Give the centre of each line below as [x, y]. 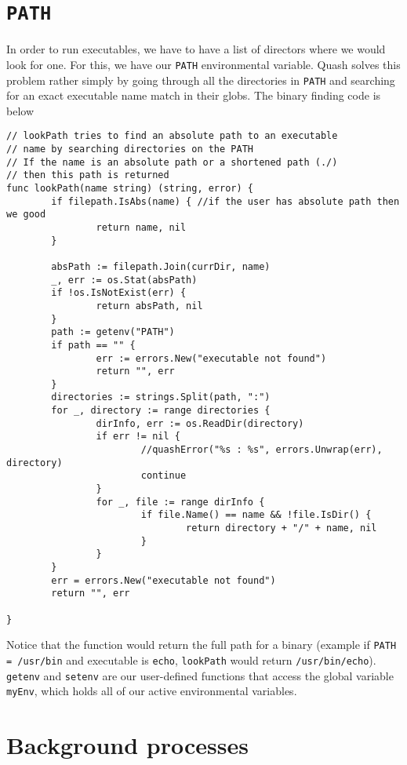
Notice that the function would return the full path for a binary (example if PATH [202, 645]
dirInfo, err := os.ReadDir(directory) [200, 423]
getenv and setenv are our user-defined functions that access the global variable [200, 675]
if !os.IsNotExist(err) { [119, 293]
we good [26, 215]
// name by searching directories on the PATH [130, 149]
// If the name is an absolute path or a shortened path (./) [172, 162]
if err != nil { [138, 437]
